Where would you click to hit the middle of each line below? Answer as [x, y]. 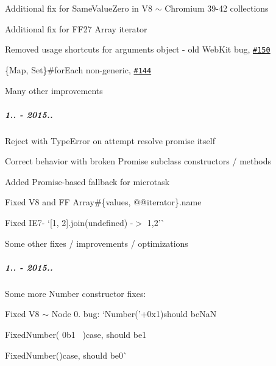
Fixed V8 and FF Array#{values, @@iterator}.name [103, 202]
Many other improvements [54, 90]
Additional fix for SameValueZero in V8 [79, 8]
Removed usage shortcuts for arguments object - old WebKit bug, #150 [138, 49]
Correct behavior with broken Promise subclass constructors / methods [138, 161]
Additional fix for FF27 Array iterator [76, 28]
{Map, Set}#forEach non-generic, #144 [78, 69]
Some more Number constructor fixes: [76, 293]
